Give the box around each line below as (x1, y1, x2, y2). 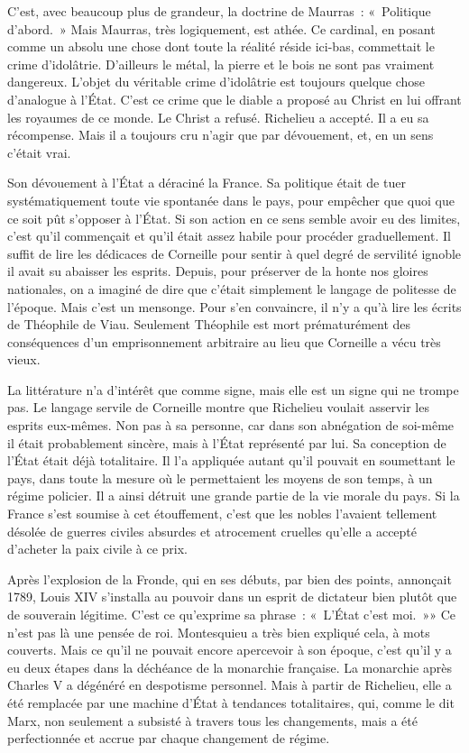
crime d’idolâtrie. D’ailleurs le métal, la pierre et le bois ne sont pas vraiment (7, 54, 435, 73)
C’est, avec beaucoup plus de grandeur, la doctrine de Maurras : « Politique (7, 2, 431, 20)
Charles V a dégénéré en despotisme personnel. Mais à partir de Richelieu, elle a (7, 675, 452, 694)
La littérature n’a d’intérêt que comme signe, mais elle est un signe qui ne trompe (7, 380, 459, 399)
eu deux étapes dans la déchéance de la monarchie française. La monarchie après (7, 657, 452, 676)
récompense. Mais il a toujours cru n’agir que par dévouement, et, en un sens (7, 125, 434, 144)
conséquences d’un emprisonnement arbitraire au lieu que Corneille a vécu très (7, 332, 441, 351)
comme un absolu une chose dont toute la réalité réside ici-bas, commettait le (7, 37, 435, 56)
